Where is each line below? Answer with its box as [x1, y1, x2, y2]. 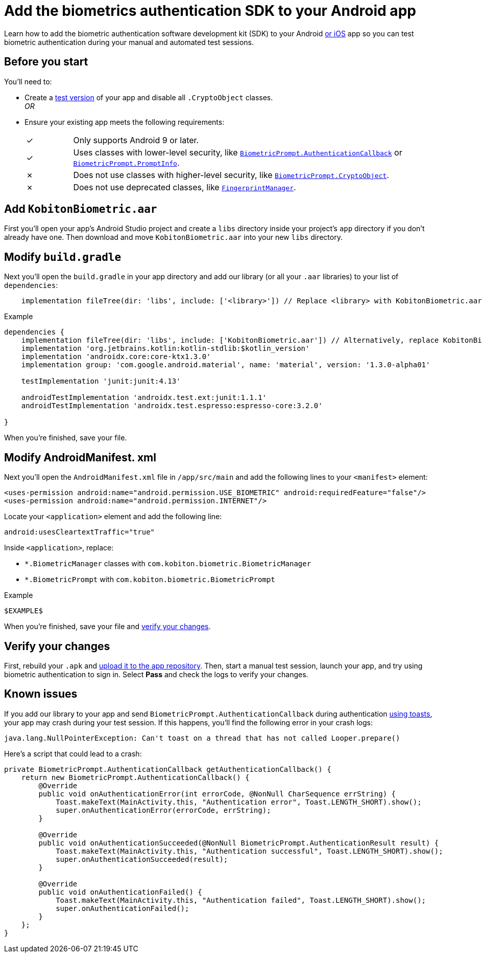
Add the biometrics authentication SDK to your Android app [4, 2, 416, 19]
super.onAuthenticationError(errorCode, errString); [56, 806, 271, 814]
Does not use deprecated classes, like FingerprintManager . [73, 182, 296, 192]
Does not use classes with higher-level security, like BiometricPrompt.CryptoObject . [73, 169, 389, 180]
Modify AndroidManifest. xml [4, 451, 156, 464]
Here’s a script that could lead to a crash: [4, 749, 142, 758]
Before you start [4, 55, 88, 69]
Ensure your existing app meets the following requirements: [25, 117, 225, 126]
